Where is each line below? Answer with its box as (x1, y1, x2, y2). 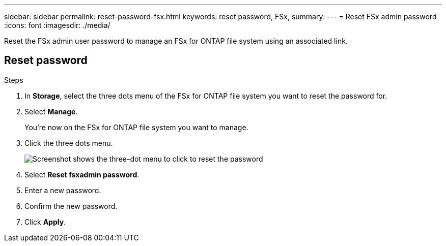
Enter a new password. (24, 186, 101, 195)
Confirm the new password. (24, 201, 118, 210)
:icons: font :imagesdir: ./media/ (4, 21, 110, 29)
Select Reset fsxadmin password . (24, 170, 140, 179)
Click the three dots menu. (24, 138, 113, 147)
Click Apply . (24, 217, 66, 226)
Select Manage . (24, 107, 78, 116)
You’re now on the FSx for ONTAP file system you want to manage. (24, 122, 248, 132)
